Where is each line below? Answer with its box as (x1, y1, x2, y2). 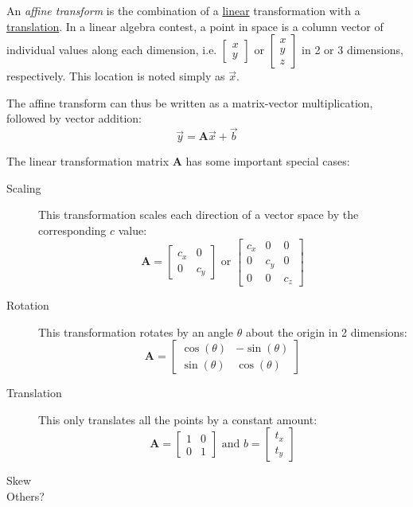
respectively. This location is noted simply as (6, 68, 225, 84)
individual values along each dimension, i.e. (6, 41, 217, 58)
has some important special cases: (185, 153, 350, 170)
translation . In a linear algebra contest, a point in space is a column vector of (6, 18, 384, 34)
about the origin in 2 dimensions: (245, 323, 407, 340)
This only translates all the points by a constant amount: (38, 411, 318, 427)
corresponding (38, 221, 107, 238)
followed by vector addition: (6, 110, 142, 127)
